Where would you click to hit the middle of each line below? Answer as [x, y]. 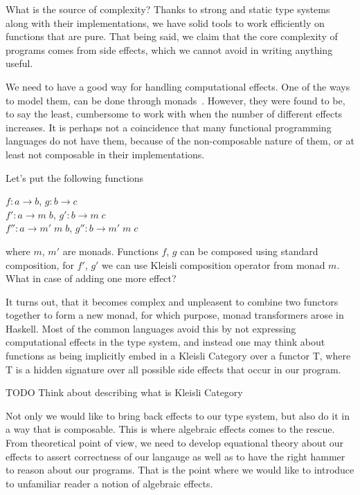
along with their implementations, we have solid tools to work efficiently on [165, 22]
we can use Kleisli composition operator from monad [214, 264]
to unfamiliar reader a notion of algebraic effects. [109, 483]
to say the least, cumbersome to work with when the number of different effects [174, 114]
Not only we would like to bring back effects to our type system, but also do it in [178, 415]
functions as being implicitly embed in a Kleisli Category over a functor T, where [178, 356]
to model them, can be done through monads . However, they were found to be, [175, 100]
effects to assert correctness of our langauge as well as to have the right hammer [175, 456]
